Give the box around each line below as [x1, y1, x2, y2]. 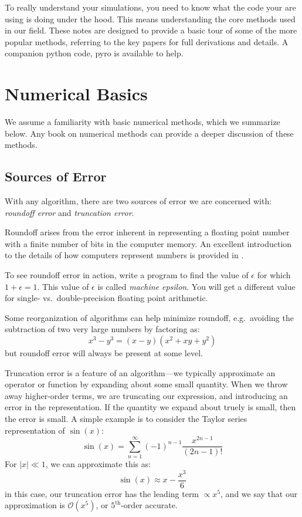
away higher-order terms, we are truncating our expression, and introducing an [5, 389, 288, 401]
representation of [5, 424, 65, 436]
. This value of [37, 280, 89, 292]
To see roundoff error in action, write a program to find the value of [5, 269, 249, 281]
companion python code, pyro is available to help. [5, 47, 184, 59]
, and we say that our [220, 487, 298, 499]
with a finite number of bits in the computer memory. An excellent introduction [5, 237, 292, 249]
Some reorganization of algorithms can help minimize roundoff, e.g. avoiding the [5, 311, 294, 323]
